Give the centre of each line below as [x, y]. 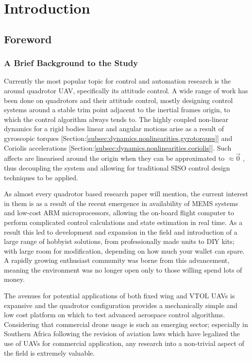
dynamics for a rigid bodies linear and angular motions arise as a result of [114, 129]
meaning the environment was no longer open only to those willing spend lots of [123, 269]
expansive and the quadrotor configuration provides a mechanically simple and [121, 305]
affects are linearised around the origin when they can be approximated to [114, 158]
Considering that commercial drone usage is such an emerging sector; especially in [126, 324]
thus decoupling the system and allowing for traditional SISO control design [117, 167]
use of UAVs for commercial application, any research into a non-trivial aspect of [124, 343]
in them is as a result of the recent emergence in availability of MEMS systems [121, 203]
